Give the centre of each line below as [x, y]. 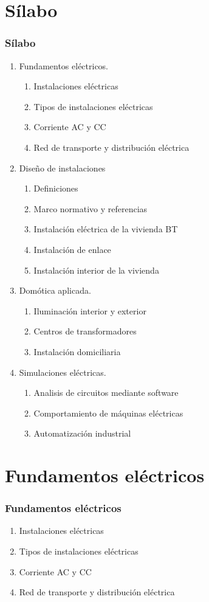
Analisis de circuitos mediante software [106, 393]
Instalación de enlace [72, 249]
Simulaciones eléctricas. [63, 372]
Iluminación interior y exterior [90, 310]
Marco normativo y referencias [91, 208]
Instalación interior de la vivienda [96, 270]
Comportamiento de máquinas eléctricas [108, 413]
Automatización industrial [82, 433]
